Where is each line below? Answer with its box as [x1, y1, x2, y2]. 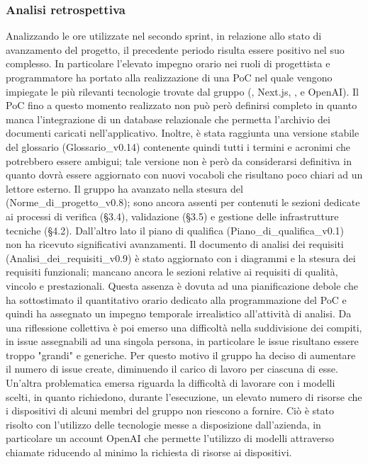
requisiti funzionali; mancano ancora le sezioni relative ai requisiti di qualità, [6, 264, 338, 279]
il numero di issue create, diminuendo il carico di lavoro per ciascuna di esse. [6, 361, 338, 376]
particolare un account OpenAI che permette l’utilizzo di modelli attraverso [6, 431, 335, 446]
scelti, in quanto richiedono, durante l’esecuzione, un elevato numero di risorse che [6, 389, 362, 404]
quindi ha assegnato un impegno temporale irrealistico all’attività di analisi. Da [6, 306, 352, 321]
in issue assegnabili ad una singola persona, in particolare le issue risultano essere [6, 334, 359, 349]
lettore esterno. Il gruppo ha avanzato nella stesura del [6, 181, 243, 196]
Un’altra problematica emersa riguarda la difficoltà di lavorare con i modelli [6, 375, 335, 390]
